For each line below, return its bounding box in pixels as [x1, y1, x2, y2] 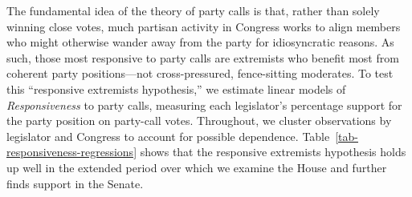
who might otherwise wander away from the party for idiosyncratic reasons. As [6, 34, 394, 50]
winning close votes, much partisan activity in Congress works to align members [6, 18, 401, 34]
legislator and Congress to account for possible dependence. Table [6, 127, 330, 144]
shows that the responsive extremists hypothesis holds [140, 143, 406, 160]
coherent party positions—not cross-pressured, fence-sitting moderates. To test [6, 65, 394, 82]
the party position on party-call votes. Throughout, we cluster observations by [6, 112, 392, 129]
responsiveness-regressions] [6, 143, 137, 160]
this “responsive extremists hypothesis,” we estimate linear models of [6, 80, 346, 97]
